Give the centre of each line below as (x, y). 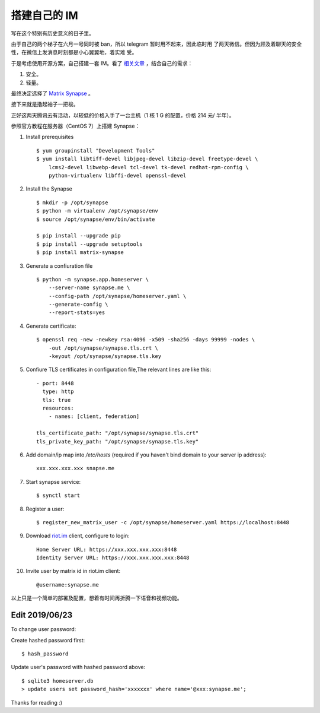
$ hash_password (45, 654)
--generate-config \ (78, 305)
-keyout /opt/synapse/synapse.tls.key (105, 356)
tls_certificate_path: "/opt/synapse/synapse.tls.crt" (118, 433)
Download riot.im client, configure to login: (78, 536)
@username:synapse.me (68, 584)
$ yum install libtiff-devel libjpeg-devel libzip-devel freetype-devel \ (147, 159)
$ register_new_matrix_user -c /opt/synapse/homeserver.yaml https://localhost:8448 (163, 522)
